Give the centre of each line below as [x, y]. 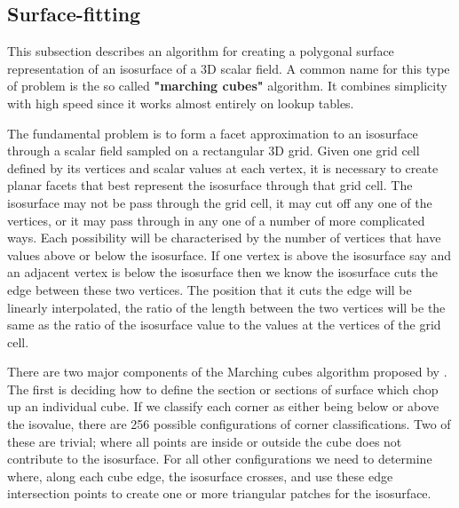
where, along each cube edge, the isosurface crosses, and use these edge [200, 476]
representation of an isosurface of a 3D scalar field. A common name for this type [229, 68]
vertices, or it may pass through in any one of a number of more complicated [216, 220]
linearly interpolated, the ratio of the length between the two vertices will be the [226, 307]
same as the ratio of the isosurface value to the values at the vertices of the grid [224, 325]
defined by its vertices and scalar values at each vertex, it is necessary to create [223, 167]
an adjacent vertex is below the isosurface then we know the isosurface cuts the [223, 272]
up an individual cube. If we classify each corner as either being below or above [223, 406]
